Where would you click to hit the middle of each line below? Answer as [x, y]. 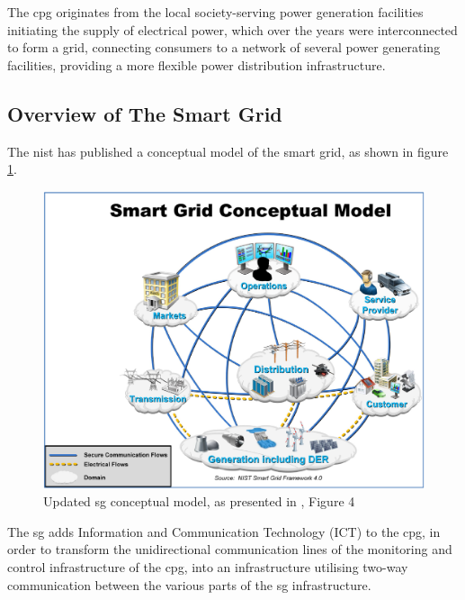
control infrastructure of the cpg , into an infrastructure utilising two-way [208, 566]
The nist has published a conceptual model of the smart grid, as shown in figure [228, 151]
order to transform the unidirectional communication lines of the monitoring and [230, 549]
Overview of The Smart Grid [145, 113]
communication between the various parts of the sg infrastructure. [189, 584]
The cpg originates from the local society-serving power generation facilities [215, 12]
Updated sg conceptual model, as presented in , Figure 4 [199, 501]
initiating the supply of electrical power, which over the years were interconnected [232, 29]
